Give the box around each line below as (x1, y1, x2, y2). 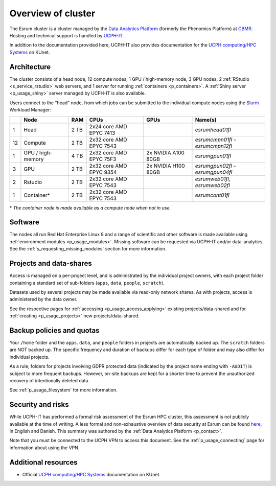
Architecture (9, 62, 51, 71)
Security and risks (9, 400, 69, 409)
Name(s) (195, 116, 217, 123)
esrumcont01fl (195, 192, 229, 199)
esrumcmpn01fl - (195, 136, 236, 143)
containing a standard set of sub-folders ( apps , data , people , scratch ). (9, 280, 165, 286)
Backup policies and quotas (9, 326, 100, 335)
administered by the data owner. (9, 296, 78, 303)
